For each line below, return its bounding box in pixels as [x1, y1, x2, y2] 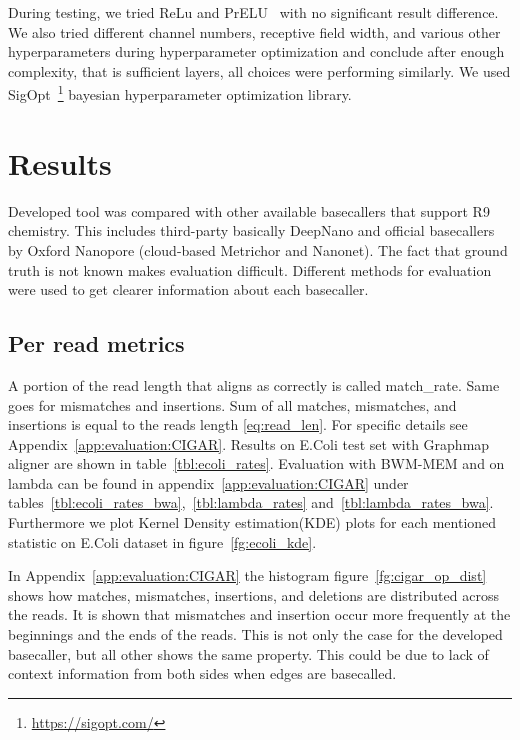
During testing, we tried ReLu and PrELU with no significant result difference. [8, 2, 499, 22]
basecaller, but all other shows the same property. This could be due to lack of [8, 643, 489, 664]
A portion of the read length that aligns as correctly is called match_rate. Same [8, 374, 500, 395]
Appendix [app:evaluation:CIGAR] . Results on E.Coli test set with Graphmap [8, 433, 490, 454]
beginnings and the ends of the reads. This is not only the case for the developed [8, 624, 503, 645]
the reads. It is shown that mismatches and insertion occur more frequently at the [8, 604, 511, 625]
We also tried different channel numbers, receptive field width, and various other [8, 21, 501, 42]
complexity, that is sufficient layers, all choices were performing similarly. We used [8, 60, 511, 81]
